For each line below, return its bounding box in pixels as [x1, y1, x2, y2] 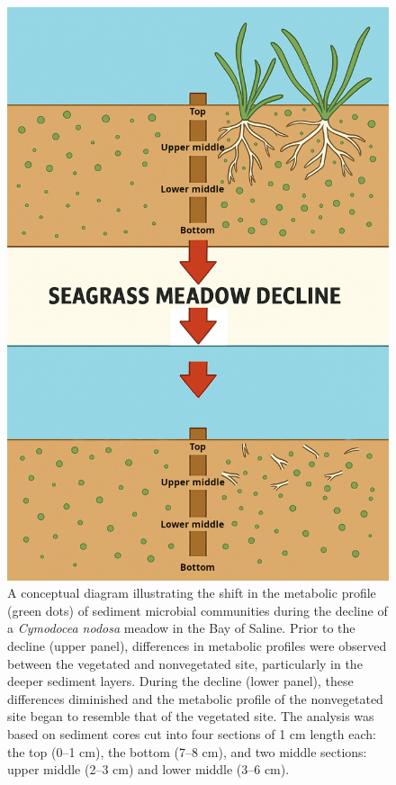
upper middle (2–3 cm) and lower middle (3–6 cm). [7, 760, 290, 779]
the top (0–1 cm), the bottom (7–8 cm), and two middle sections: [7, 742, 367, 761]
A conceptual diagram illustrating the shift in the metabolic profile [7, 583, 376, 602]
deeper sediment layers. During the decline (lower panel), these [7, 672, 354, 690]
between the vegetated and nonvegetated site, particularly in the [7, 654, 363, 672]
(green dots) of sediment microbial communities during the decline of [7, 600, 388, 619]
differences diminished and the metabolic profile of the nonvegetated [7, 689, 383, 708]
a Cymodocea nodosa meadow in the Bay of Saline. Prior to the [7, 618, 355, 637]
